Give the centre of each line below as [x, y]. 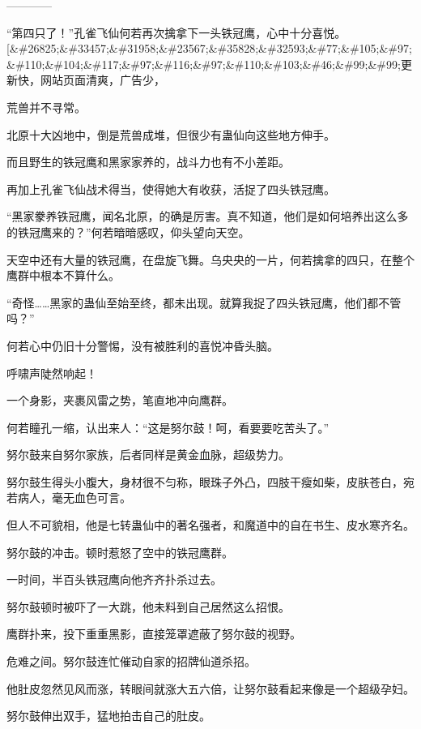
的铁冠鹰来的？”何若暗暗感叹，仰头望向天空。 [128, 232]
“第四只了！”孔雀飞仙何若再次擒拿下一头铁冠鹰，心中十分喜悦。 [176, 32]
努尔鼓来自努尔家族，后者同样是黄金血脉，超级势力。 [148, 455]
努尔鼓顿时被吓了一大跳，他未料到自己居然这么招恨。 [148, 606]
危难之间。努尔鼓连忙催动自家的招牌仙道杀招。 [131, 661]
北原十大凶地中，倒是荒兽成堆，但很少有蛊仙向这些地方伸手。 [171, 134]
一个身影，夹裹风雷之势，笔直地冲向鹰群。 [120, 400]
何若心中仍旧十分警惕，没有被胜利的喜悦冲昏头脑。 [142, 345]
